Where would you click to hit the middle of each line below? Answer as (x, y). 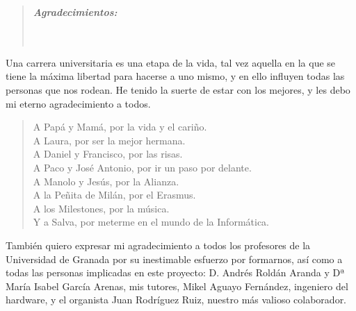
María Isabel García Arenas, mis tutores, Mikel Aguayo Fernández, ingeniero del (177, 286)
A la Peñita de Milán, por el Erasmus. (114, 195)
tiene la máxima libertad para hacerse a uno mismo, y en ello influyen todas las (175, 76)
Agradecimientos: (75, 12)
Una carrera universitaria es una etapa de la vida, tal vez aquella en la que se (171, 62)
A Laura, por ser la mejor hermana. (109, 140)
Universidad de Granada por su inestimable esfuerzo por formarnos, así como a (174, 259)
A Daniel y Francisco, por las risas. (108, 154)
